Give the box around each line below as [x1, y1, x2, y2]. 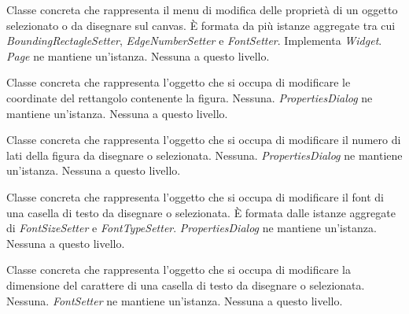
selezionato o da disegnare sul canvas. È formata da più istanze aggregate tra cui [6, 17, 396, 33]
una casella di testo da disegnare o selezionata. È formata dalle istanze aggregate [6, 204, 396, 220]
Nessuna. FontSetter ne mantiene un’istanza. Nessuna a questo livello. [6, 292, 343, 308]
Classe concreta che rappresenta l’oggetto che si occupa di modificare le [6, 74, 351, 91]
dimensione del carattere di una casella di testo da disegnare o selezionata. [6, 276, 365, 293]
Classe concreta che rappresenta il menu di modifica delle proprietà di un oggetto [6, 2, 398, 17]
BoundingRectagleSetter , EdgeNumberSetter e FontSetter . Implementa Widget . [6, 32, 382, 49]
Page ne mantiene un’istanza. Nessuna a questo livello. [6, 47, 270, 64]
